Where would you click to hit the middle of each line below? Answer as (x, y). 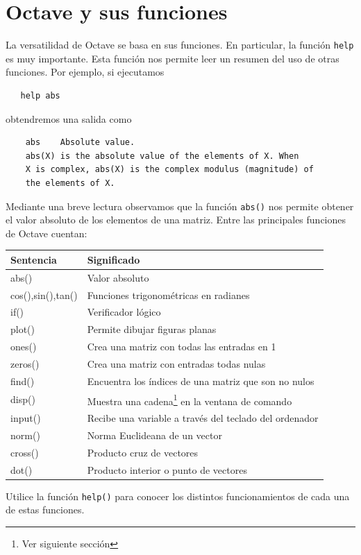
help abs (40, 95)
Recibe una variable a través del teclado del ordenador (203, 418)
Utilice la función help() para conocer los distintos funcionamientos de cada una (178, 496)
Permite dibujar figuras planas (152, 329)
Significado (114, 259)
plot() (23, 329)
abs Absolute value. (80, 143)
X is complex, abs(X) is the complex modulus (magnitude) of (169, 170)
